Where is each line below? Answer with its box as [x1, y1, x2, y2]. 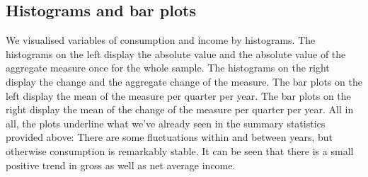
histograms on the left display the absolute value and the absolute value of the [6, 46, 346, 61]
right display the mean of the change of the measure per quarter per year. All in [6, 102, 354, 117]
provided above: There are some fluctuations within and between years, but [6, 130, 333, 144]
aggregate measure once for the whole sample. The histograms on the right [6, 60, 330, 75]
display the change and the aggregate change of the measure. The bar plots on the [6, 74, 362, 88]
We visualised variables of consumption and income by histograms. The [6, 33, 316, 47]
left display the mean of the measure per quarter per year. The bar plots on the [6, 88, 351, 103]
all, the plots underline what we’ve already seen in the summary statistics [6, 115, 326, 130]
